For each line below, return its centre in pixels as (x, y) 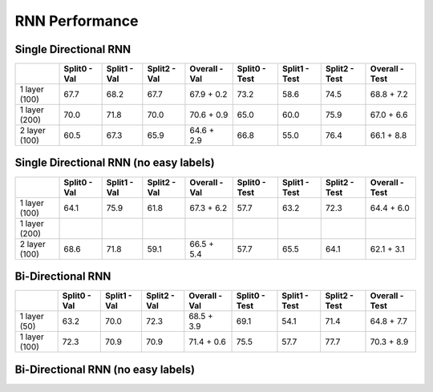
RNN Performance (77, 21)
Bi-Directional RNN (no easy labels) (105, 369)
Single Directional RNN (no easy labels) (115, 163)
